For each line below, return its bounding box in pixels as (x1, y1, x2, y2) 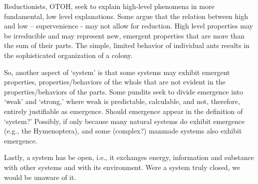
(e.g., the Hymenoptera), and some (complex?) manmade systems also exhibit (4, 125, 242, 136)
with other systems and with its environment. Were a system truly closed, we (4, 161, 241, 172)
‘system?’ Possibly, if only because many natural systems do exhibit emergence (4, 115, 245, 126)
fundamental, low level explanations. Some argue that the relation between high (4, 10, 249, 21)
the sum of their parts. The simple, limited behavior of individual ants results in (4, 40, 250, 50)
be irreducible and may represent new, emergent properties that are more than (4, 30, 245, 40)
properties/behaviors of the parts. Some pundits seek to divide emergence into (4, 86, 243, 96)
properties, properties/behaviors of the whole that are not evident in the (4, 76, 226, 87)
